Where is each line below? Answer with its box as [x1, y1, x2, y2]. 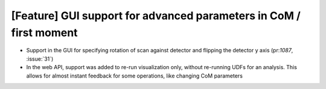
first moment [11, 26, 78, 39]
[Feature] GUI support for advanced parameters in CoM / [11, 9, 301, 22]
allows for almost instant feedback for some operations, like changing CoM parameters [26, 72, 243, 79]
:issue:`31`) [26, 55, 54, 63]
